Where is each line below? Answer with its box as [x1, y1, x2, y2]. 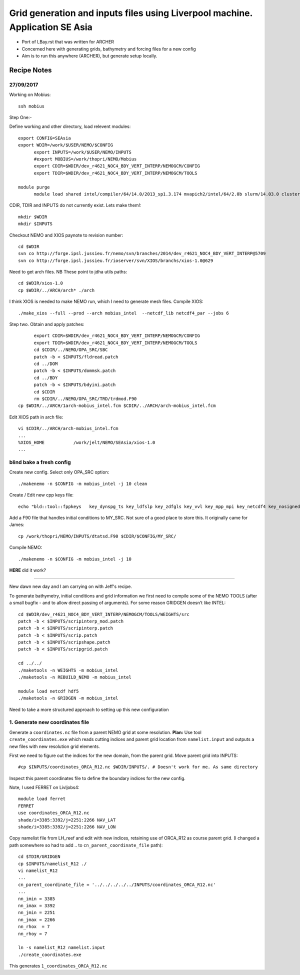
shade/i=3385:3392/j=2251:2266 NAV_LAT [18, 817, 116, 822]
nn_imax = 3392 [18, 902, 55, 908]
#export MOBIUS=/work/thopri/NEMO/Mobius [33, 156, 137, 162]
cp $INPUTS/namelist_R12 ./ [18, 860, 87, 866]
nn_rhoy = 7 [18, 930, 47, 936]
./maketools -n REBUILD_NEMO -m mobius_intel [18, 674, 132, 680]
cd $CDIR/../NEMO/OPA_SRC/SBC [33, 347, 108, 352]
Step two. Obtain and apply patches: [9, 321, 84, 327]
